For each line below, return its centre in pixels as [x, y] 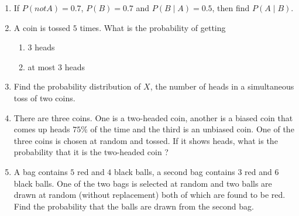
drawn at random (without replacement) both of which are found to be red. [149, 195]
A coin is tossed [42, 27]
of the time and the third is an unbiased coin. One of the [192, 129]
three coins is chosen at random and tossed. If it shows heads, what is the [146, 140]
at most [42, 66]
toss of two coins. [44, 97]
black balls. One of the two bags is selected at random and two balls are [143, 183]
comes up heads [42, 129]
